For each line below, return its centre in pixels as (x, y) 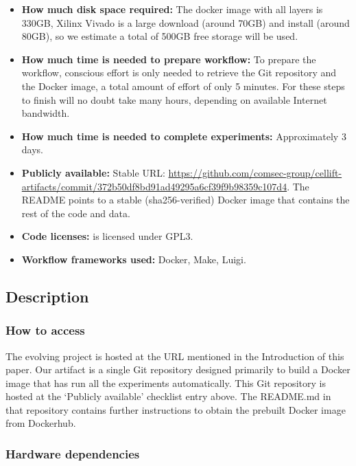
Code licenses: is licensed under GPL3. (107, 236)
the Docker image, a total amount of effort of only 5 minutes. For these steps (183, 86)
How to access (45, 330)
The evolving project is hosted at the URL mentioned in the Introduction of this (175, 356)
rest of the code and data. (76, 213)
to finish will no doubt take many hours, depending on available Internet (174, 99)
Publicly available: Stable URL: (93, 172)
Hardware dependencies (73, 453)
